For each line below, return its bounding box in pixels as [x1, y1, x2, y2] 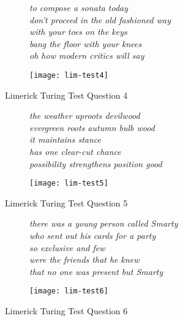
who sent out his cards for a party [29, 229, 156, 242]
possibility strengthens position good [29, 157, 162, 170]
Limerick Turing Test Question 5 [5, 196, 128, 209]
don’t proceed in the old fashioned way [29, 13, 171, 26]
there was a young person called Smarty [29, 217, 178, 230]
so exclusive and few [29, 241, 105, 254]
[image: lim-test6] [29, 287, 108, 296]
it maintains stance [29, 133, 101, 146]
